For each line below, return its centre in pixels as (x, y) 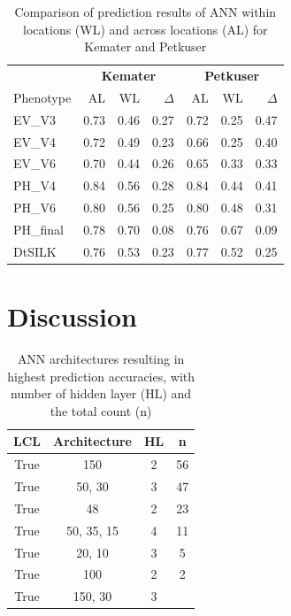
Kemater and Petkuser (145, 46)
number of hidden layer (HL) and (101, 393)
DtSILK (35, 251)
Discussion (72, 316)
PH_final (38, 229)
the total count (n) (101, 410)
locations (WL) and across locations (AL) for (145, 29)
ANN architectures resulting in (101, 358)
